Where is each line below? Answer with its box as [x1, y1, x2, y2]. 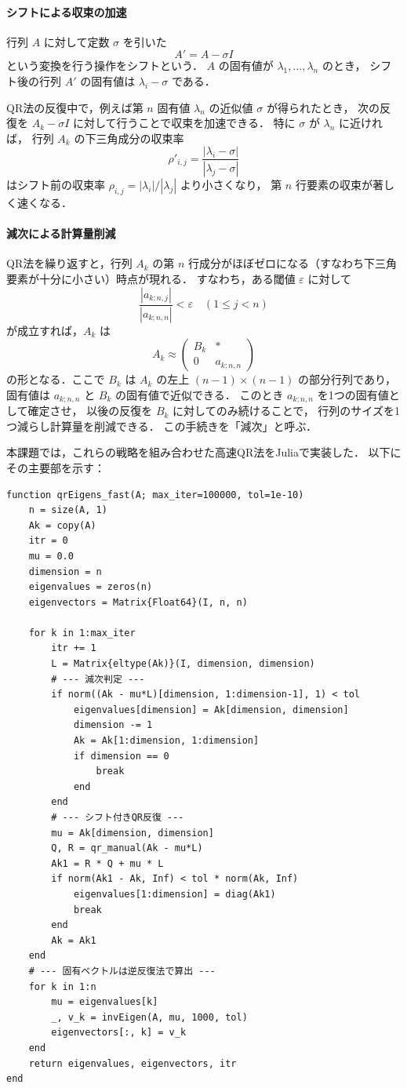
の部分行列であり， [298, 371, 396, 388]
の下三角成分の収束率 [74, 129, 184, 146]
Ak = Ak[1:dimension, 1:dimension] [73, 735, 260, 747]
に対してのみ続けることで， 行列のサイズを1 [173, 402, 400, 419]
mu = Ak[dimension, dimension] [51, 827, 214, 839]
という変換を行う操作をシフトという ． [6, 57, 203, 74]
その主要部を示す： [6, 459, 105, 475]
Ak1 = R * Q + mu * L [51, 857, 164, 869]
